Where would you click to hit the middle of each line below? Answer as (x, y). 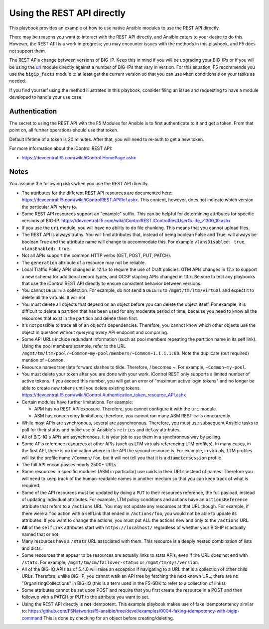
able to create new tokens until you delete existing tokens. (81, 388)
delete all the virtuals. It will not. (54, 297)
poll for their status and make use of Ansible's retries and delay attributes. (101, 430)
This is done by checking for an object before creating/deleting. (109, 618)
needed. (18, 81)
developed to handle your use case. (46, 97)
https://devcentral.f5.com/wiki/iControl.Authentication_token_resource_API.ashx (104, 395)
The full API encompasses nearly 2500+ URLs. (70, 465)
